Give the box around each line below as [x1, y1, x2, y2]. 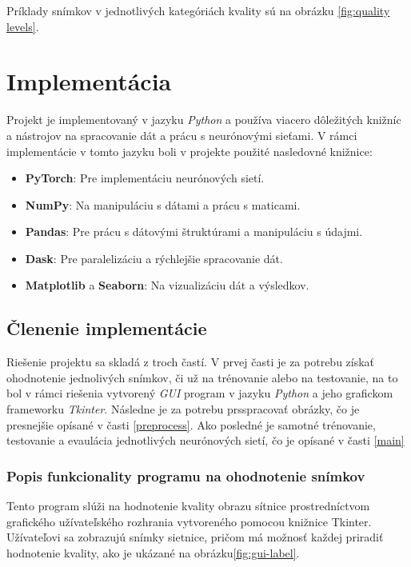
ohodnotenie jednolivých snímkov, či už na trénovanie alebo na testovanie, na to [6, 369, 398, 385]
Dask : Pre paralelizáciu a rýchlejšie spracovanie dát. [25, 250, 283, 266]
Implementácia [6, 65, 172, 98]
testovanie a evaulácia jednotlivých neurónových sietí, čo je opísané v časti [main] [6, 432, 405, 449]
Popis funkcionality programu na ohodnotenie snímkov [6, 465, 365, 485]
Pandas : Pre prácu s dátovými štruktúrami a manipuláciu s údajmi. [25, 223, 363, 240]
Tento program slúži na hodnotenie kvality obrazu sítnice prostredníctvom [6, 497, 370, 514]
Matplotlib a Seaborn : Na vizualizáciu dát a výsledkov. [25, 277, 309, 293]
